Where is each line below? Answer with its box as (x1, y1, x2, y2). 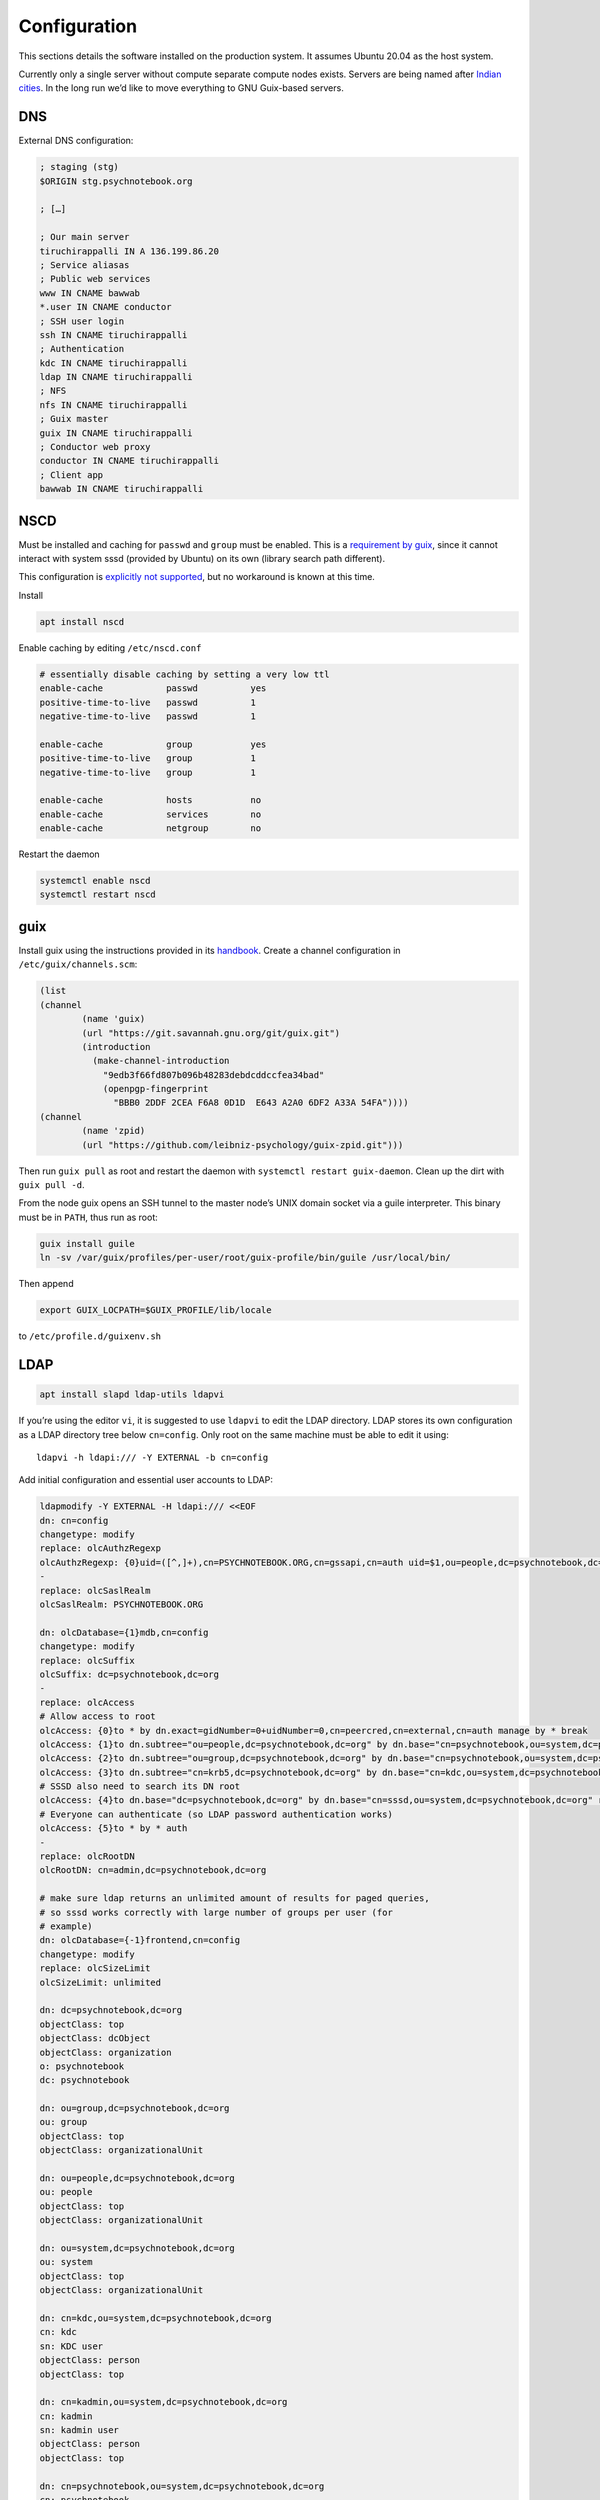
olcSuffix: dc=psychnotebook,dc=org (39, 1668, 220, 1680)
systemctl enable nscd (39, 875, 151, 887)
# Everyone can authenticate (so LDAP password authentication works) (39, 1808, 394, 1820)
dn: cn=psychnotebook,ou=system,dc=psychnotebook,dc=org (39, 2480, 325, 2492)
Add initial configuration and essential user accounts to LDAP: (18, 1474, 274, 1486)
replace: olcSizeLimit (39, 1963, 151, 1974)
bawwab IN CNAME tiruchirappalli (39, 483, 204, 495)
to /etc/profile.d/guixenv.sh (18, 1330, 162, 1342)
